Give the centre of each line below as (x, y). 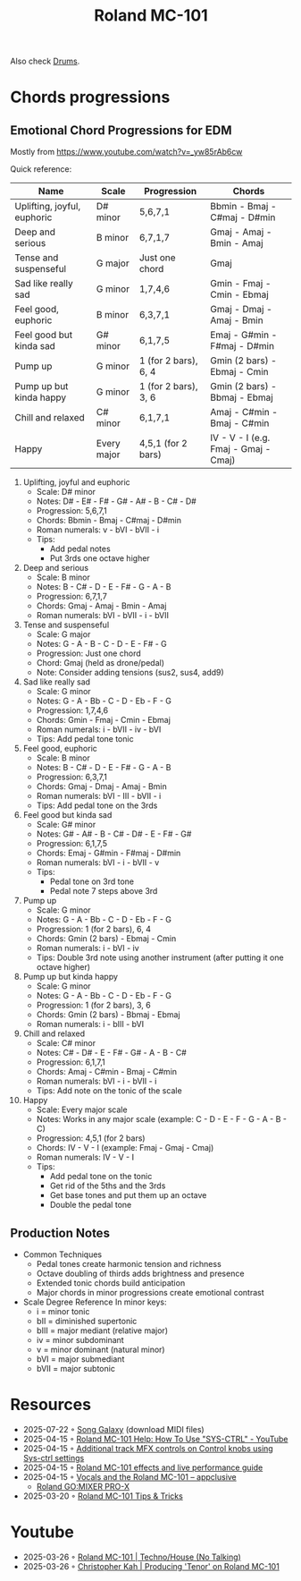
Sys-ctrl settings (54, 1458)
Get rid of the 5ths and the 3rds (108, 1186)
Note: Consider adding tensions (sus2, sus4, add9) (130, 673)
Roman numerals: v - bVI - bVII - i (98, 530)
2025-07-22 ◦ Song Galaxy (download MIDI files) (113, 1429)
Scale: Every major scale (82, 1109)
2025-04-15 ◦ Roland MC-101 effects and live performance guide (143, 1467)
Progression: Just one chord (88, 653)
